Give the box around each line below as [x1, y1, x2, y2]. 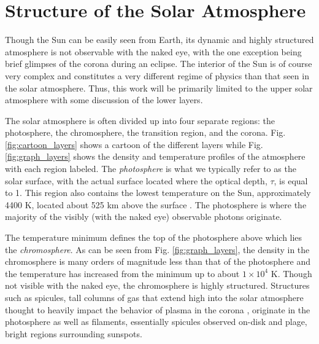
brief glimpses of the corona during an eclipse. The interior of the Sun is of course [5, 57, 312, 70]
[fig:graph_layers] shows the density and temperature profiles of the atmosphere [5, 150, 306, 163]
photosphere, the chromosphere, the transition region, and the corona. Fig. [5, 126, 286, 139]
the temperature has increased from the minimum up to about [5, 267, 240, 279]
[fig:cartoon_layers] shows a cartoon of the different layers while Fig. [5, 138, 263, 150]
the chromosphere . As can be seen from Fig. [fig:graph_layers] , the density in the [5, 243, 310, 256]
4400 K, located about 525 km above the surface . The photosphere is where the [5, 198, 307, 211]
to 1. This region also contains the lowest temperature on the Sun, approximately [5, 186, 311, 199]
